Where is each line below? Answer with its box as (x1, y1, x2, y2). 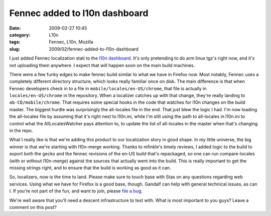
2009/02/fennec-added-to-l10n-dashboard (49, 46, 139, 52)
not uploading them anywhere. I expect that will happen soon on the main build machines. (9, 62, 195, 68)
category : (9, 32, 31, 38)
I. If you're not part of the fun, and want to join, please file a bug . (9, 188, 143, 194)
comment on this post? (9, 204, 57, 210)
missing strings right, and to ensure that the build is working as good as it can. (9, 164, 171, 170)
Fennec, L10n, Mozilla (49, 39, 94, 45)
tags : (9, 39, 21, 45)
